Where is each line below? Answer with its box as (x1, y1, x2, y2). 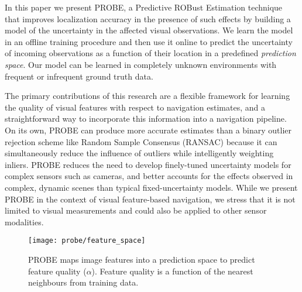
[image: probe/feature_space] (28, 236, 146, 245)
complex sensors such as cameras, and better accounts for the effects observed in (5, 170, 293, 182)
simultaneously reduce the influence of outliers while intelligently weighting (5, 147, 274, 159)
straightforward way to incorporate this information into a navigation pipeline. (5, 112, 287, 125)
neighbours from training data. (28, 276, 139, 288)
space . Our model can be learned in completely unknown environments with (5, 58, 277, 70)
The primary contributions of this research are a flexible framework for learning (5, 90, 290, 102)
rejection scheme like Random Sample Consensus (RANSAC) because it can (5, 135, 277, 147)
